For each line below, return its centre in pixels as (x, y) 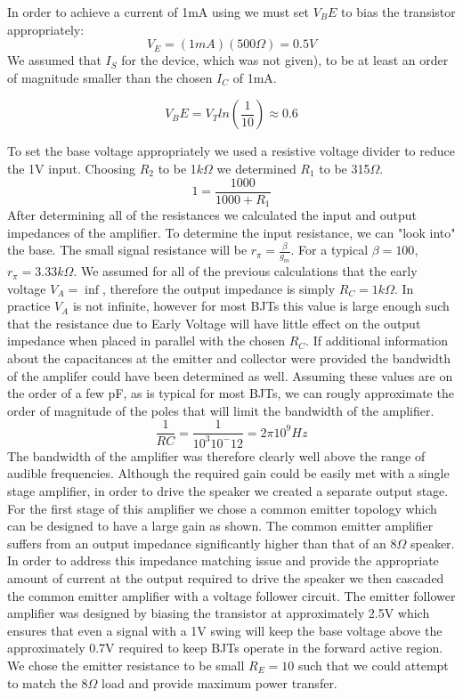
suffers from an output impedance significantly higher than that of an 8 (202, 543)
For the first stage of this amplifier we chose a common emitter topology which (222, 508)
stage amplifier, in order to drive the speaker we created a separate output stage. (228, 490)
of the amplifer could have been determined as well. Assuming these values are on (230, 375)
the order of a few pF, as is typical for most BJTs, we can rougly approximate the (231, 393)
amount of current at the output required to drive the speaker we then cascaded (226, 577)
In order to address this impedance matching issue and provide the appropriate (223, 560)
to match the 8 (48, 682)
